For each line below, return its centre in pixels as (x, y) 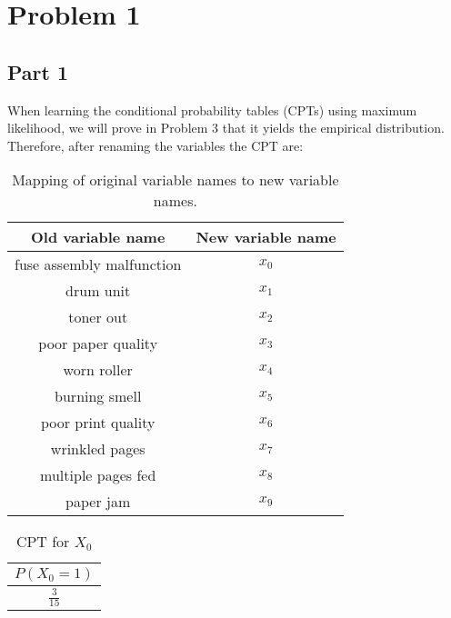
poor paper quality (98, 344)
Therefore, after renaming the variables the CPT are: (155, 145)
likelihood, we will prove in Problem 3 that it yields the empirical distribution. (226, 128)
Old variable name (98, 237)
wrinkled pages (98, 449)
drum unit (98, 291)
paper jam (98, 502)
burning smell (98, 396)
